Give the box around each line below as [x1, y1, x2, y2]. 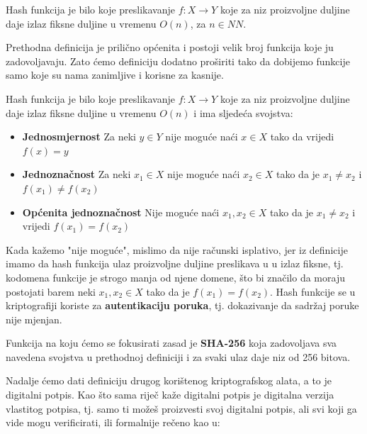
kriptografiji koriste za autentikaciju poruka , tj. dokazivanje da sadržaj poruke [6, 298, 359, 313]
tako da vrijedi [270, 129, 334, 144]
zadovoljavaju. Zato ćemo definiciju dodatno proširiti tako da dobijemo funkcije [6, 53, 350, 68]
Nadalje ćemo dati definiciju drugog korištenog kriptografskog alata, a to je [6, 373, 332, 388]
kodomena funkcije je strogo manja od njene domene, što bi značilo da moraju [6, 269, 345, 284]
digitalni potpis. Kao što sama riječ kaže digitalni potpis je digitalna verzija [6, 387, 334, 402]
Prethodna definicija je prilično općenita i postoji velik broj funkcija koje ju [6, 40, 334, 55]
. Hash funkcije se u [270, 284, 356, 299]
